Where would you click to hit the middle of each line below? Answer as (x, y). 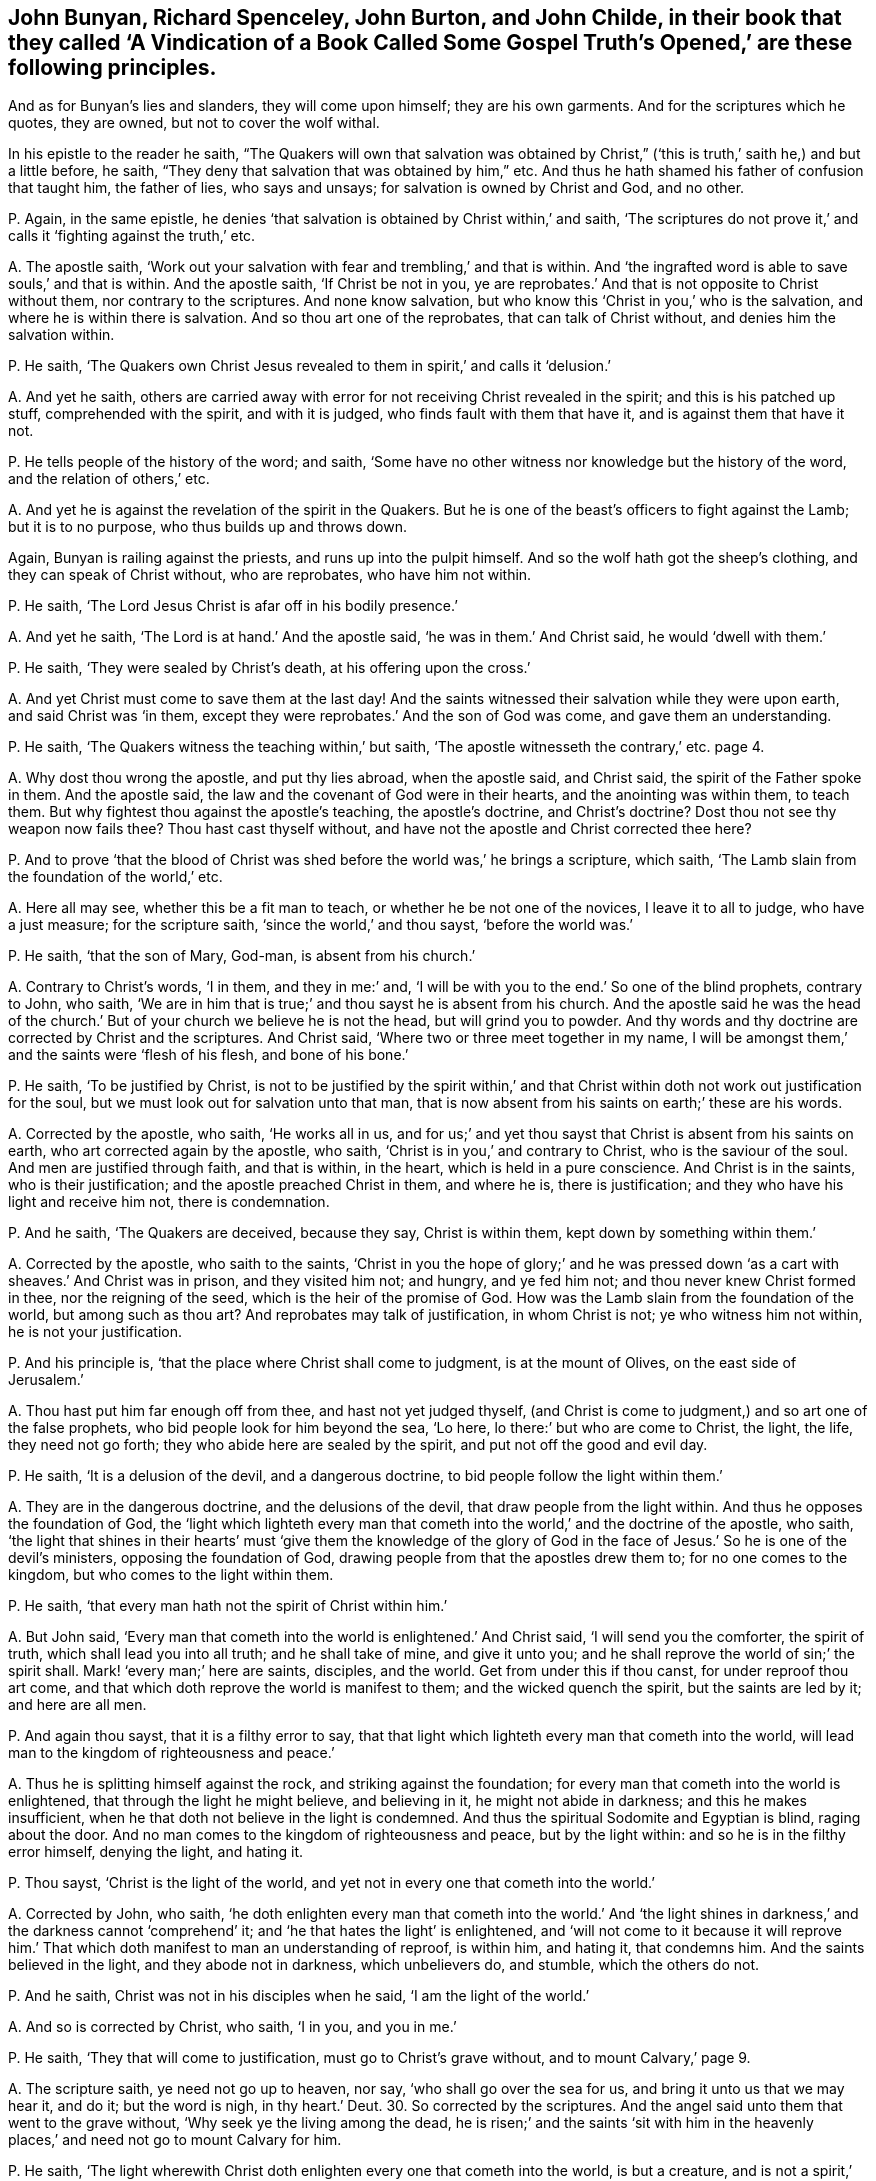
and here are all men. (77, 1705)
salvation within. (61, 335)
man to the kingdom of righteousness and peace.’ (171, 1753)
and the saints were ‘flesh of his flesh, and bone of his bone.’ (208, 1055)
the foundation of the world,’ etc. (115, 877)
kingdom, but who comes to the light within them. (171, 1575)
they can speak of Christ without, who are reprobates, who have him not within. (270, 575)
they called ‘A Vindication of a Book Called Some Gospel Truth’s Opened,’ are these (430, 42)
